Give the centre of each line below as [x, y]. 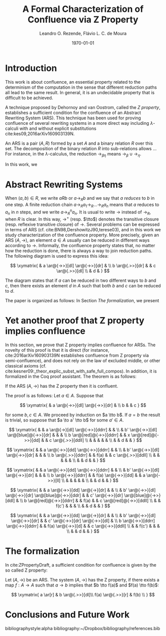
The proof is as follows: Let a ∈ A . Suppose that [54, 396]
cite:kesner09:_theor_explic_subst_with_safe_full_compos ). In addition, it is [81, 371]
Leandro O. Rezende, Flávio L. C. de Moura [83, 33]
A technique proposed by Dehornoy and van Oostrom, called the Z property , [83, 107]
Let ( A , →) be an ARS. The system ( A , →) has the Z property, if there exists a [82, 580]
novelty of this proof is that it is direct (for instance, [57, 350]
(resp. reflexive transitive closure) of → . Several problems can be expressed [82, 224]
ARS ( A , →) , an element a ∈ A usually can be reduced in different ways [77, 240]
